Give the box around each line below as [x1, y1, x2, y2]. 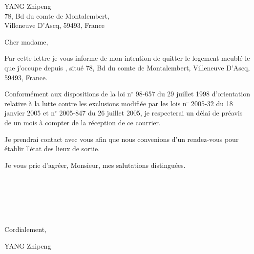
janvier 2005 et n [4, 108, 55, 118]
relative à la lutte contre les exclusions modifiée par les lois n [4, 98, 187, 108]
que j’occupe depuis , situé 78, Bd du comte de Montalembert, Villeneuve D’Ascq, [4, 62, 250, 72]
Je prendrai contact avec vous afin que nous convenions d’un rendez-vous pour [4, 134, 239, 144]
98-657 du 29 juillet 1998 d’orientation [135, 89, 250, 99]
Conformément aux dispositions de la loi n [4, 89, 131, 99]
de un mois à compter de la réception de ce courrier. [4, 117, 161, 127]
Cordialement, [4, 224, 46, 234]
